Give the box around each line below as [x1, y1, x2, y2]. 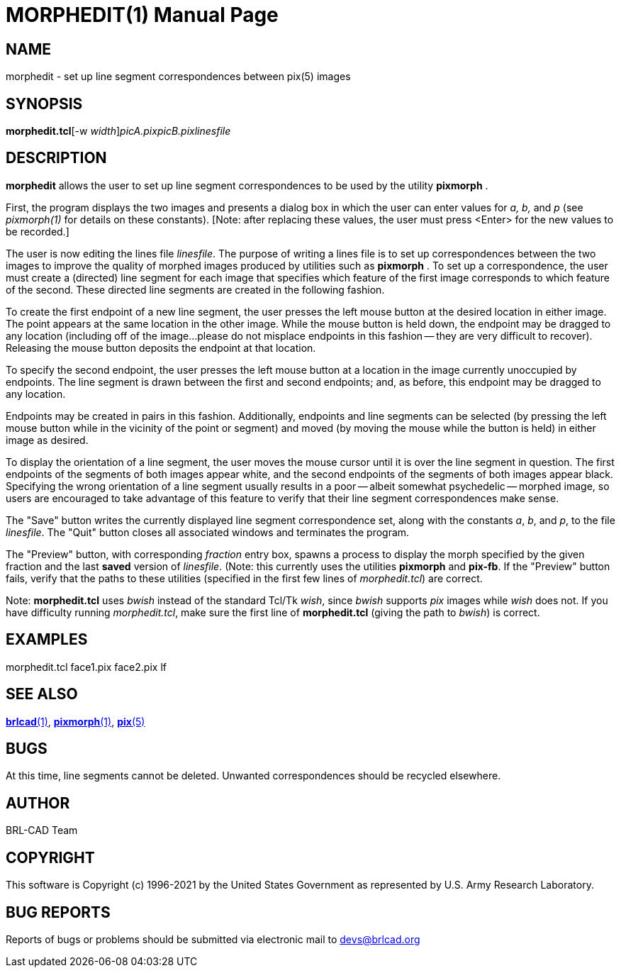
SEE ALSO [6, 685, 78, 704]
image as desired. [6, 433, 89, 446]
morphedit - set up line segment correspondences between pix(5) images [6, 70, 351, 83]
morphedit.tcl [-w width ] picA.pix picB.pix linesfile [6, 125, 231, 138]
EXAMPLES [6, 630, 88, 649]
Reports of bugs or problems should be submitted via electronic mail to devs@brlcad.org [6, 933, 420, 945]
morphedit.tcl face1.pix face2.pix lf [6, 660, 167, 673]
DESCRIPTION [6, 149, 107, 167]
